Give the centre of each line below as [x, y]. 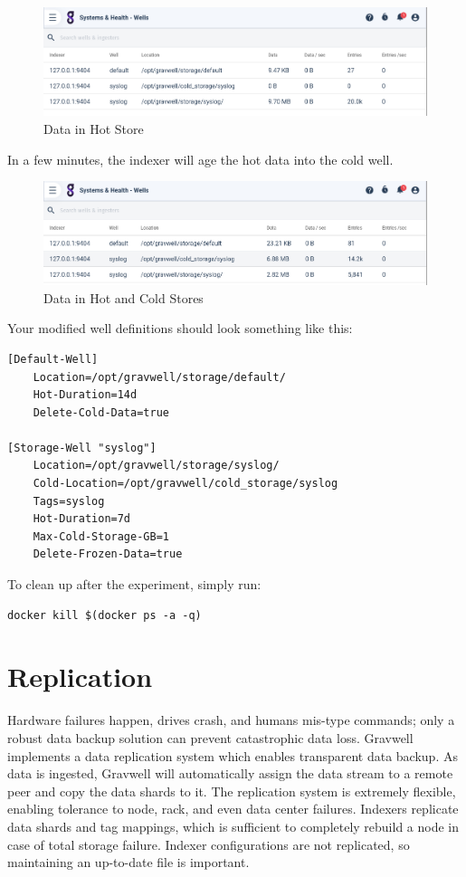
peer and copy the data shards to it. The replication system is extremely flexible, [232, 791]
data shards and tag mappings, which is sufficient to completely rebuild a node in [233, 826]
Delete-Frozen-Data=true [108, 554]
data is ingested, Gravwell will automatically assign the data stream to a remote [230, 773]
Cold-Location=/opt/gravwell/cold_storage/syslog [185, 484]
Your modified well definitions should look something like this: [180, 328]
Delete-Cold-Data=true [101, 412]
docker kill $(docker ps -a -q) [105, 615]
